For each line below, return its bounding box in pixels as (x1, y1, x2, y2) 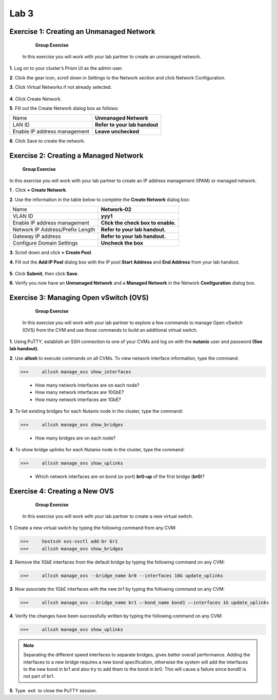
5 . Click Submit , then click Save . (9, 271, 79, 277)
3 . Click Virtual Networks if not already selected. (9, 84, 112, 90)
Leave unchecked (95, 128, 140, 135)
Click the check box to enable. (101, 219, 176, 227)
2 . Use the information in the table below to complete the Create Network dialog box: (9, 196, 190, 203)
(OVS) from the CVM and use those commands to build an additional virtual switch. (22, 327, 198, 333)
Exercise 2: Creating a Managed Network (9, 151, 144, 160)
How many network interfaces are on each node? (35, 382, 140, 388)
